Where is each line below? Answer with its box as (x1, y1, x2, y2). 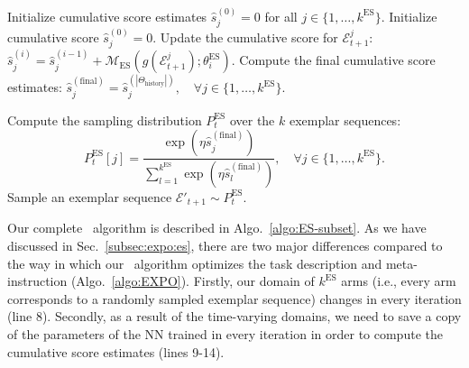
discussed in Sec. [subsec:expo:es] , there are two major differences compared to (7, 236, 443, 255)
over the (229, 110, 275, 129)
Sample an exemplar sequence (7, 187, 172, 206)
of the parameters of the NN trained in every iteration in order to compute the (7, 325, 443, 343)
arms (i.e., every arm (341, 271, 456, 290)
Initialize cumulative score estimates (7, 6, 207, 25)
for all (264, 6, 298, 25)
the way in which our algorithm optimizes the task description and (7, 253, 382, 272)
